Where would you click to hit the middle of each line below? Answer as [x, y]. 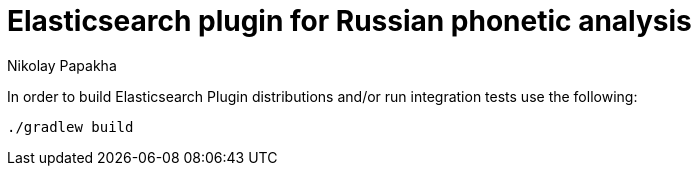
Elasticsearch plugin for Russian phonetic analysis [349, 21]
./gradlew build [70, 126]
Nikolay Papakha [62, 65]
